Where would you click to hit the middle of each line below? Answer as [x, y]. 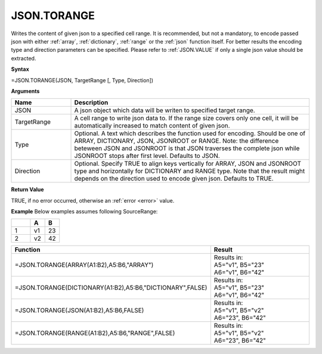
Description [91, 103]
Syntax [20, 69]
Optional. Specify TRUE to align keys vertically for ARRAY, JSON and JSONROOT [188, 164]
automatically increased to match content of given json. [152, 126]
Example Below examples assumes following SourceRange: [84, 212]
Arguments [25, 91]
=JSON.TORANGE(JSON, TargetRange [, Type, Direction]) [82, 80]
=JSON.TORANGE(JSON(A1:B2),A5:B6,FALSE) [79, 310]
